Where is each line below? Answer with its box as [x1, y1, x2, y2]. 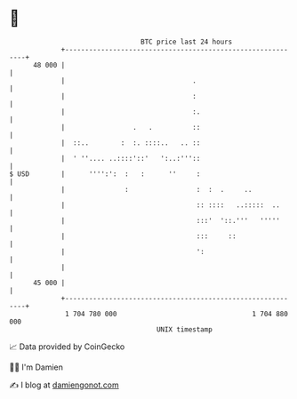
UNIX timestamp [156, 324, 213, 334]
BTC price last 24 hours [140, 37, 233, 46]
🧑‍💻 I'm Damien [9, 362, 64, 372]
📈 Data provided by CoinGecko [9, 341, 125, 352]
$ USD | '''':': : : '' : [9, 169, 201, 179]
